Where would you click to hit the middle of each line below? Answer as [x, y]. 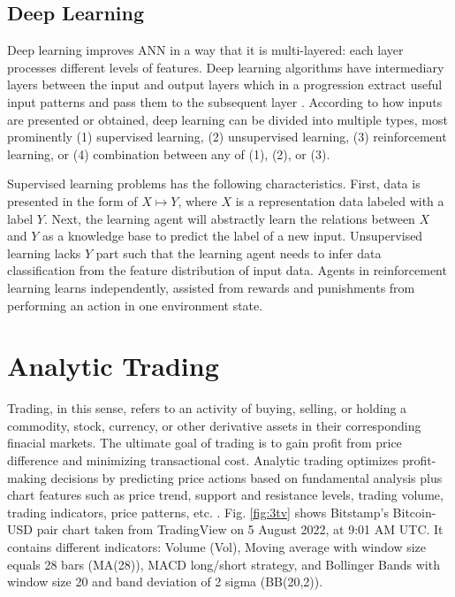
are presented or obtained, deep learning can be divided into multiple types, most [227, 119]
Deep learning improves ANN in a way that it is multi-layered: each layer [205, 50]
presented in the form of [72, 200]
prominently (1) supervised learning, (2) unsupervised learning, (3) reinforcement [227, 137]
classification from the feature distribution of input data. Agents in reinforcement [227, 270]
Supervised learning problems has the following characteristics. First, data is [214, 184]
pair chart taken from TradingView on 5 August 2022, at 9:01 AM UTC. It [240, 529]
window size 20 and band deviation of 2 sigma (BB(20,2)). [165, 582]
